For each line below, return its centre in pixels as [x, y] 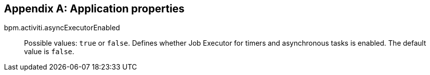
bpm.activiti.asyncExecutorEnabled [62, 28]
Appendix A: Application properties [94, 9]
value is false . [49, 52]
